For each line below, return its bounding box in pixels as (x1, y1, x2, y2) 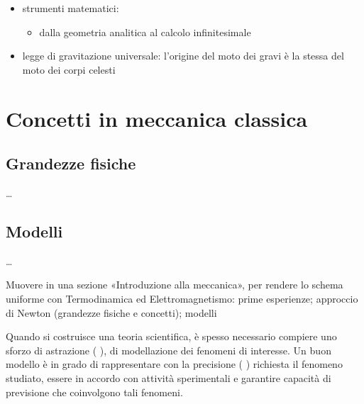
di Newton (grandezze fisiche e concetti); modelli (6, 305, 217, 320)
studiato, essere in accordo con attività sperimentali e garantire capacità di (6, 370, 331, 385)
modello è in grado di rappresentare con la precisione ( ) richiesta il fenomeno (6, 357, 343, 371)
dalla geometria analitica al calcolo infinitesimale (39, 24, 251, 39)
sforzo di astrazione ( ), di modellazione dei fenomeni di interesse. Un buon (6, 342, 331, 357)
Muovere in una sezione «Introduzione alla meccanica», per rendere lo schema (6, 277, 343, 292)
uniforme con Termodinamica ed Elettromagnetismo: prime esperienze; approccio (6, 291, 358, 305)
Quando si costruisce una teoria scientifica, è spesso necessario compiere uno (6, 329, 337, 344)
